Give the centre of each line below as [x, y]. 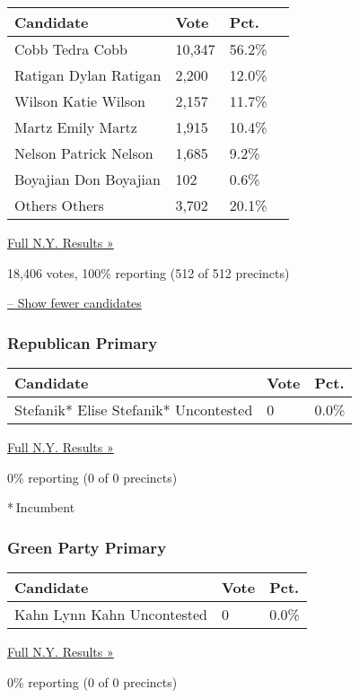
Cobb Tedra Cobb [71, 49]
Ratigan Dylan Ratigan [88, 75]
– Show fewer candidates [74, 303]
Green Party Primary [87, 547]
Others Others [59, 205]
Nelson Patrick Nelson [84, 153]
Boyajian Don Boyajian [88, 179]
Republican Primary [83, 342]
